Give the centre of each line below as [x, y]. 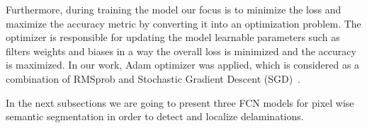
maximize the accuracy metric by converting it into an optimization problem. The [183, 23]
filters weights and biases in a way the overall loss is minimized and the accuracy [181, 51]
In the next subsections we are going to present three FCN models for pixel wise [180, 102]
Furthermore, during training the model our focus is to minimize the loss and [174, 9]
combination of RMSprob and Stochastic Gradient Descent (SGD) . [153, 78]
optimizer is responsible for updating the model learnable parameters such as [173, 37]
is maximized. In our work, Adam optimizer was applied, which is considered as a [183, 65]
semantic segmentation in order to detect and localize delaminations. [155, 116]
